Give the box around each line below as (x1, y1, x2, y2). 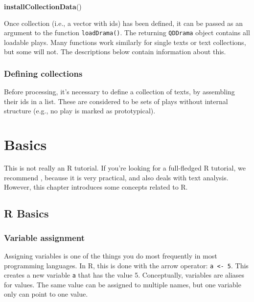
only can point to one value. (4, 289, 88, 299)
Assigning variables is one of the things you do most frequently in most (4, 250, 217, 260)
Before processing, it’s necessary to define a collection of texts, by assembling (4, 86, 235, 97)
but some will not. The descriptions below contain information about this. (4, 46, 226, 57)
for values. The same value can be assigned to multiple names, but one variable (4, 279, 241, 289)
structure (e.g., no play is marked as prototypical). (4, 106, 156, 116)
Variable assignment (4, 231, 85, 243)
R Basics (4, 206, 49, 221)
